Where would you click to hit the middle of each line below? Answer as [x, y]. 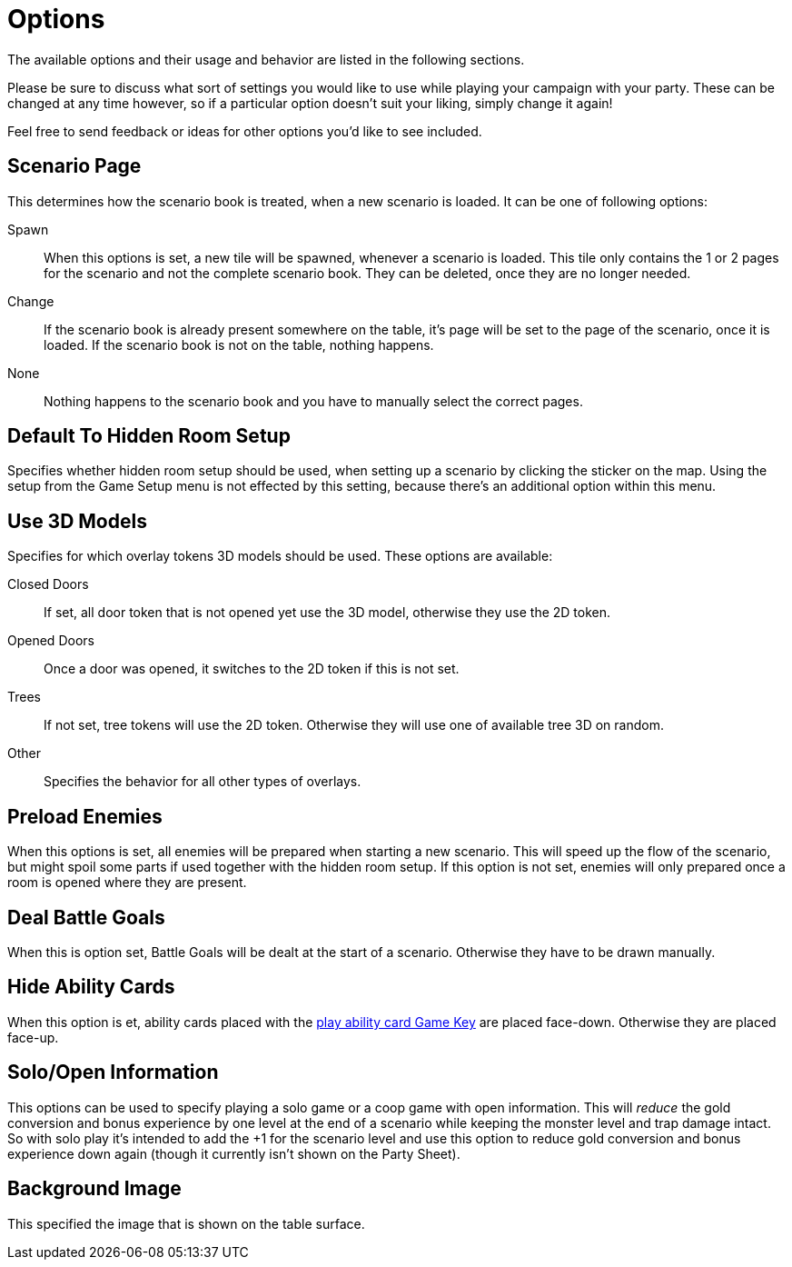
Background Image [94, 1189]
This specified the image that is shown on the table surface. [186, 1223]
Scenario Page [74, 166]
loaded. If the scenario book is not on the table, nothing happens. [239, 344]
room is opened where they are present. [127, 883]
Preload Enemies [85, 816]
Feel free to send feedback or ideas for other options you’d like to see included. [245, 131]
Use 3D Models [77, 521]
